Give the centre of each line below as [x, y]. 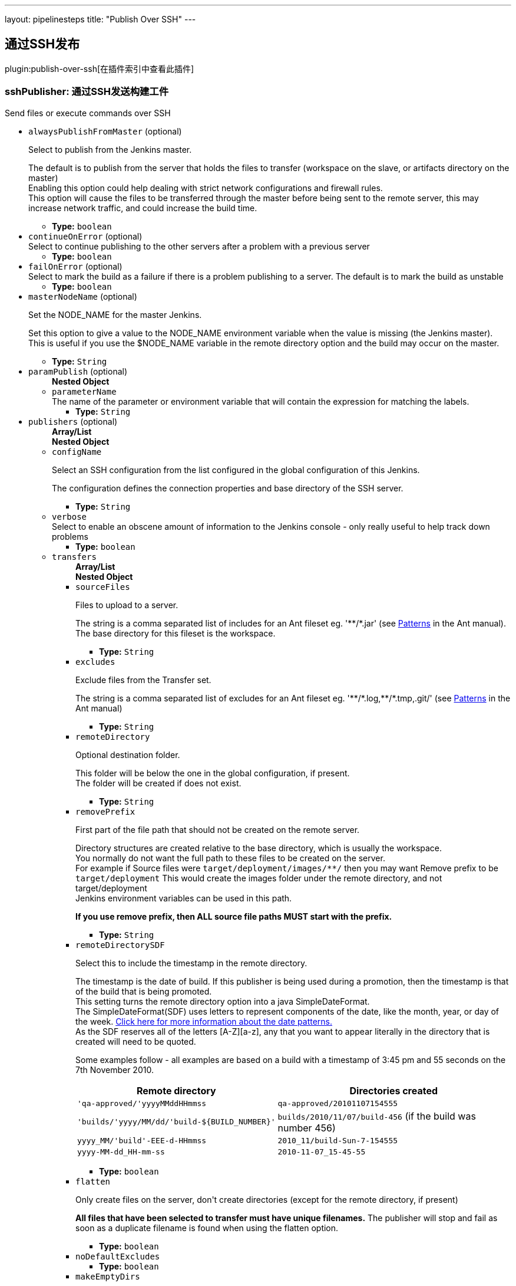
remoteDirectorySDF [120, 945]
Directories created [394, 1090]
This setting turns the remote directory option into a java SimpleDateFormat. [223, 1001]
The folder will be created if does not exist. [158, 783]
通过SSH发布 [42, 44]
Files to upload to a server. [127, 605]
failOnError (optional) [75, 266]
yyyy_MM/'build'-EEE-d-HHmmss [142, 1140]
